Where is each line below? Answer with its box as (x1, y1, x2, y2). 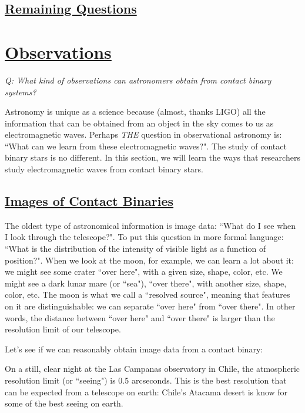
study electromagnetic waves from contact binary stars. (5, 163, 203, 175)
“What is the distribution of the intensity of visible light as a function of (5, 242, 266, 255)
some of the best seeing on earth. (5, 397, 123, 409)
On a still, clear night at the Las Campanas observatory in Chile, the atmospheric (5, 362, 300, 375)
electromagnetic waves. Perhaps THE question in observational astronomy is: (5, 128, 282, 141)
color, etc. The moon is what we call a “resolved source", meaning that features (5, 288, 290, 301)
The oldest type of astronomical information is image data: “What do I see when (5, 219, 296, 231)
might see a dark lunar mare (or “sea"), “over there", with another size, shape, (5, 277, 287, 289)
